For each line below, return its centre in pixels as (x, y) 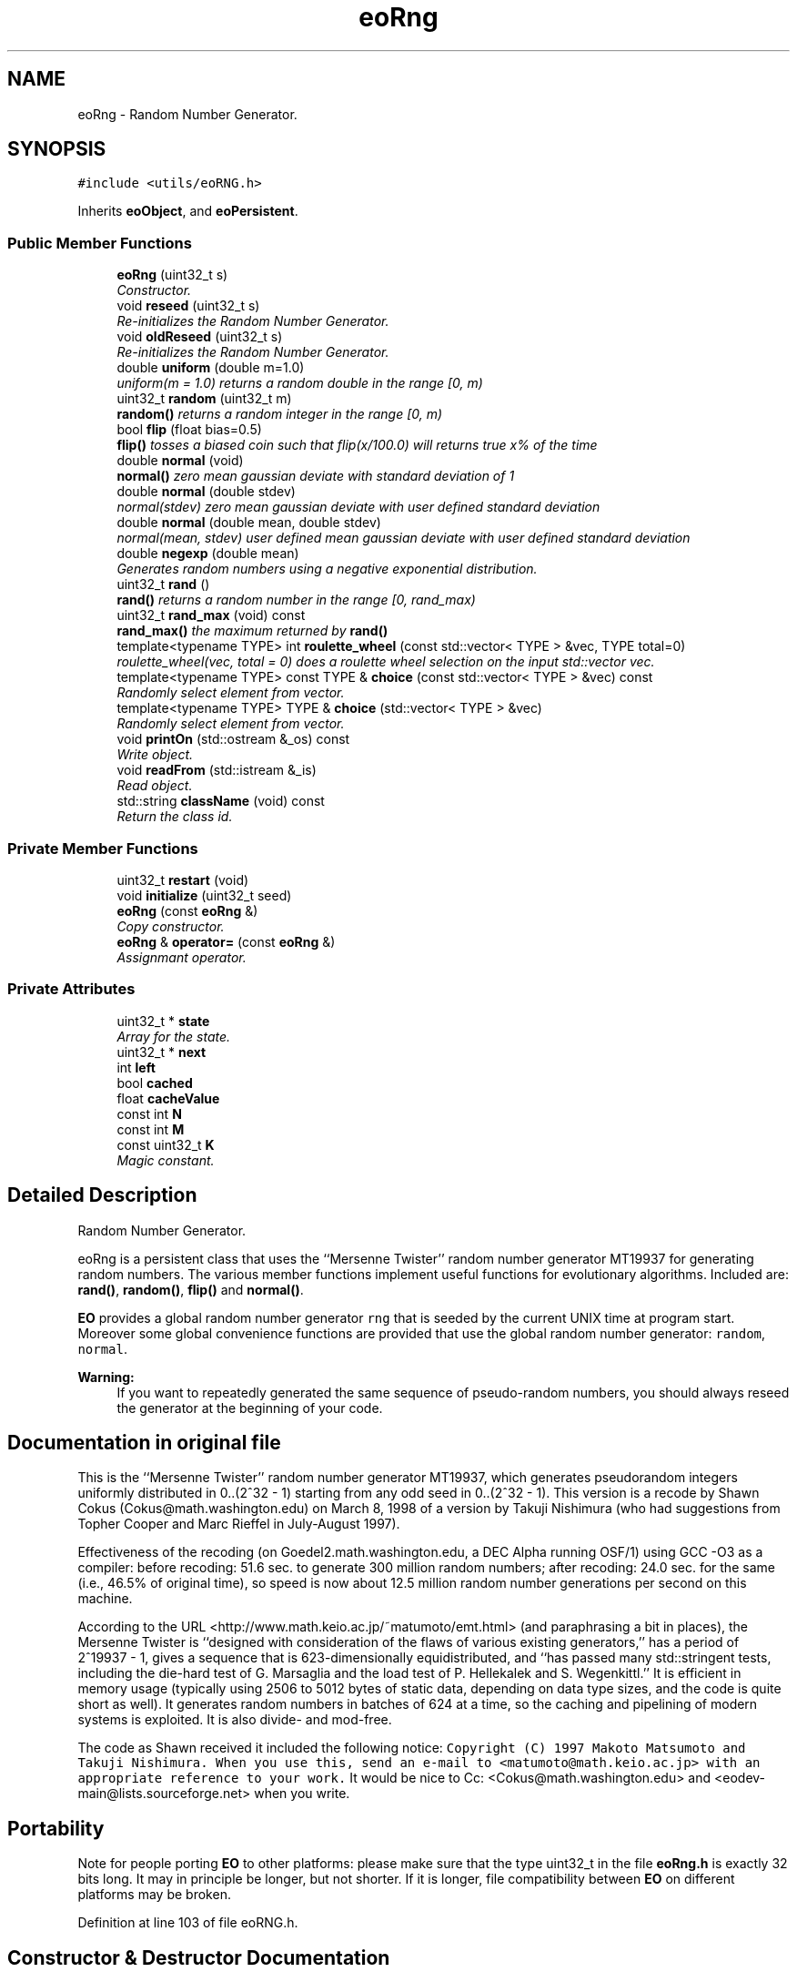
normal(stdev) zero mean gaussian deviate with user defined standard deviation (358, 507)
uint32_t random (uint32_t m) (204, 399)
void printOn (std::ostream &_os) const (233, 739)
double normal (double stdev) (206, 492)
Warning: (106, 1377)
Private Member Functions (103, 848)
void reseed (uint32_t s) (188, 306)
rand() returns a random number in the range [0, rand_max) (296, 600)
